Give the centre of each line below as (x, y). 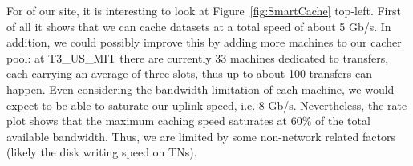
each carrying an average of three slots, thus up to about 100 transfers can (189, 73)
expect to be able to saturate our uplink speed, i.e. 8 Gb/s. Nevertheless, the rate (207, 105)
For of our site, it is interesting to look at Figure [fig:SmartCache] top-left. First (204, 10)
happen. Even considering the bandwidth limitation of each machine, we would (200, 89)
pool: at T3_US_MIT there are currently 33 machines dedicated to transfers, (198, 57)
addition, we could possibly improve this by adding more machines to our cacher (204, 42)
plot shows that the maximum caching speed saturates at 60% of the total (188, 121)
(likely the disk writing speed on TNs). (102, 152)
